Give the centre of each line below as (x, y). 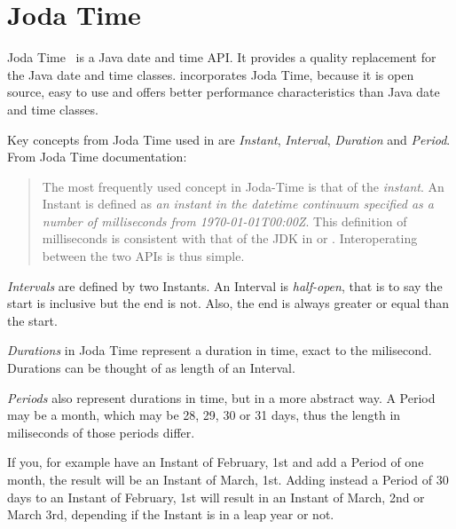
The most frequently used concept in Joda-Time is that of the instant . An (243, 186)
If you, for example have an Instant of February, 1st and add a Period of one (216, 462)
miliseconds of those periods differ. (101, 432)
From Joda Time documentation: (97, 157)
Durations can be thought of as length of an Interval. (151, 368)
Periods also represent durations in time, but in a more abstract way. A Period (221, 397)
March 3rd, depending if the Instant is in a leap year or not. (171, 514)
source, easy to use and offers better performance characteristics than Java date (224, 92)
